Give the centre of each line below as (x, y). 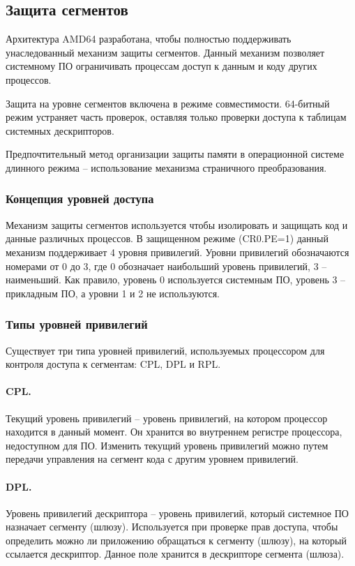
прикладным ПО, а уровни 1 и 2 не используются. (113, 293)
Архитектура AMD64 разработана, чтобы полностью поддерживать (149, 39)
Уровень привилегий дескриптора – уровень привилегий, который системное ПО (177, 513)
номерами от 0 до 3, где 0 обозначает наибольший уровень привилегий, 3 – (166, 266)
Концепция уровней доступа (80, 199)
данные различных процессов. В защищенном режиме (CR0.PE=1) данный (167, 238)
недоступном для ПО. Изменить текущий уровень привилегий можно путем (167, 445)
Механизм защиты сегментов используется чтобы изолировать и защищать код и (177, 224)
